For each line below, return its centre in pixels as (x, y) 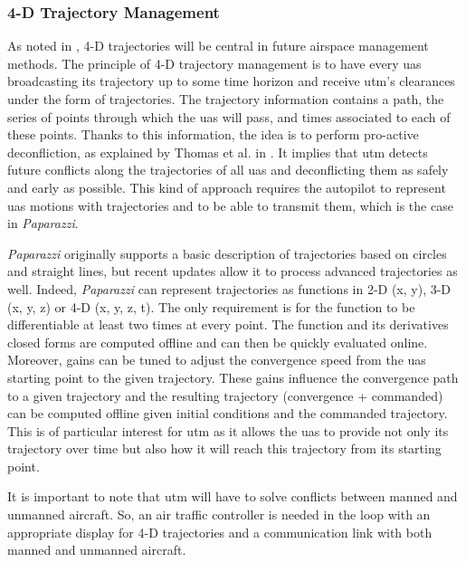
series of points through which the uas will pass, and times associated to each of (229, 116)
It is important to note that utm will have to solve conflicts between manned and (233, 496)
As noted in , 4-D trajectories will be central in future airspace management (218, 46)
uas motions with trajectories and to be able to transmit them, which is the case (230, 205)
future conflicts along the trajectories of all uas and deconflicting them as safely (228, 170)
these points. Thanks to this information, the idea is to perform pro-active (213, 134)
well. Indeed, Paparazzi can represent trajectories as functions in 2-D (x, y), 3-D (229, 288)
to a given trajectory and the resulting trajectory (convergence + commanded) (225, 395)
